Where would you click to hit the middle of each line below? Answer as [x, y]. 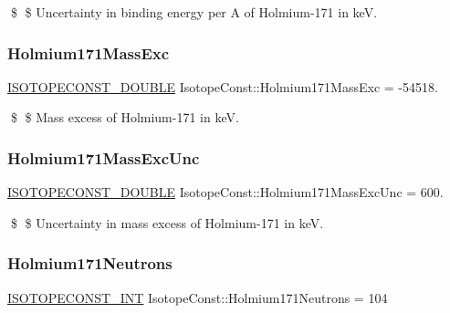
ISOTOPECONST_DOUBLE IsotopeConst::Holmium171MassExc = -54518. [223, 86]
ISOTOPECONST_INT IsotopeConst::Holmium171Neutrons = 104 [198, 297]
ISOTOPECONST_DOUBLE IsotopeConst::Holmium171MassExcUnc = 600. [225, 192]
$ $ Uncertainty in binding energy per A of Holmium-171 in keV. [194, 12]
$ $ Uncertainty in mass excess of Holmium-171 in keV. [167, 222]
